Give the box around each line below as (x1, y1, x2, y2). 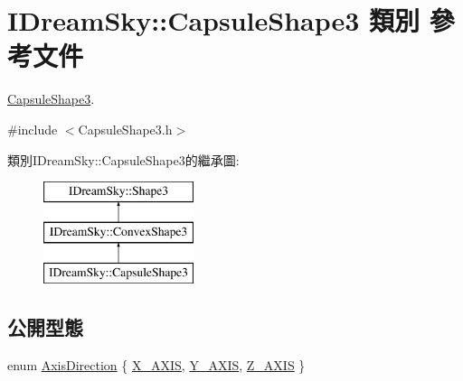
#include (7, 119, 58, 138)
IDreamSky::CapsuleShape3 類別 (7, 2, 420, 39)
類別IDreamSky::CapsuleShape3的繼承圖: (7, 150, 240, 169)
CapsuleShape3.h (78, 119, 173, 138)
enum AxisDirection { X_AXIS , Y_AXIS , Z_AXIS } (7, 356, 306, 375)
